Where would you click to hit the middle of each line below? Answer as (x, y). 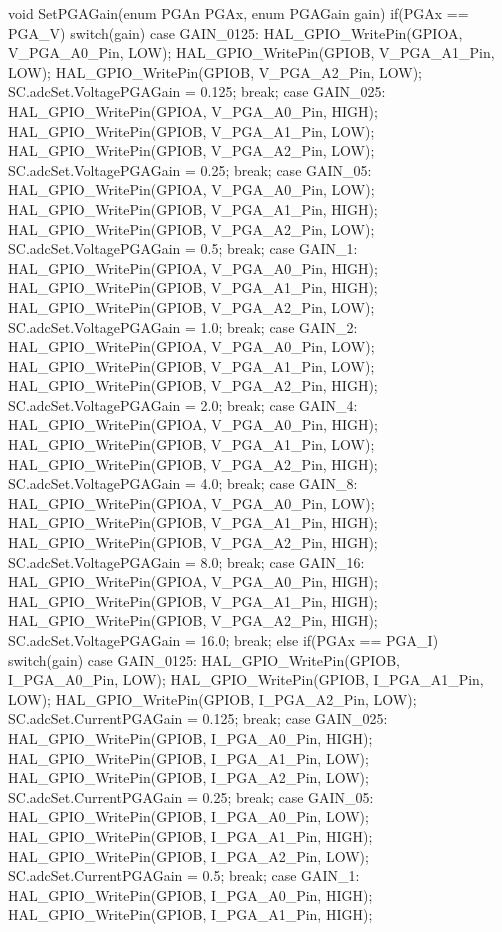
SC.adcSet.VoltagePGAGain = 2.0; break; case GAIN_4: (183, 404)
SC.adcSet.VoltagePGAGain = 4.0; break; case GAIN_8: (183, 483)
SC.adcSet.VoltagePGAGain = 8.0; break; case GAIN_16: (186, 561)
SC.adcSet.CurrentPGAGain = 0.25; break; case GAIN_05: (191, 796)
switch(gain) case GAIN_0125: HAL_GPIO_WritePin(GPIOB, (204, 659)
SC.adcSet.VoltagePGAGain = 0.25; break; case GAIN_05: (190, 169)
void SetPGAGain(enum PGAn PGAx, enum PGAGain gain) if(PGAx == (238, 13)
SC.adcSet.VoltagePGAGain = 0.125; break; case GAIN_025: (197, 91)
